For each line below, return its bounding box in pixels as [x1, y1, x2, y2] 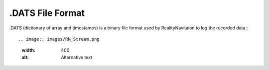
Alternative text [61, 54, 92, 60]
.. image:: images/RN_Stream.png [18, 36, 100, 42]
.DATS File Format [9, 7, 85, 18]
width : [21, 47, 36, 53]
